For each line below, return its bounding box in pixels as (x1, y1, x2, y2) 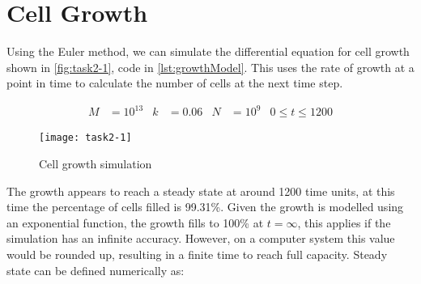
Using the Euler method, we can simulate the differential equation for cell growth (6, 43, 410, 60)
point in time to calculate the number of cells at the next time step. (6, 74, 343, 91)
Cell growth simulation (39, 155, 152, 172)
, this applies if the (297, 214, 391, 231)
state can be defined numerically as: (6, 261, 185, 278)
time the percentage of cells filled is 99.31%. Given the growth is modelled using (6, 198, 404, 215)
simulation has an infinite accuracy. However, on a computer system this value (6, 230, 395, 247)
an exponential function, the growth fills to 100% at (6, 214, 264, 231)
